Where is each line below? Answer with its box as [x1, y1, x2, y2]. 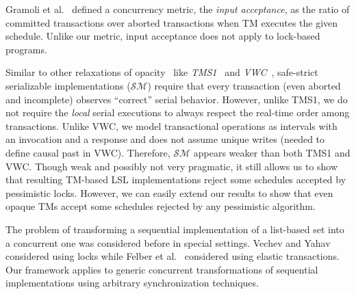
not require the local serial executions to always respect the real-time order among [5, 105, 350, 120]
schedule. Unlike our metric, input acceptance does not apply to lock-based [5, 29, 320, 43]
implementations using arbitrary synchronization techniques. [5, 276, 259, 290]
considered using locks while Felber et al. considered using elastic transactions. [5, 249, 340, 263]
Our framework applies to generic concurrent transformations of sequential [5, 262, 318, 276]
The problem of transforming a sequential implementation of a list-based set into [5, 222, 344, 236]
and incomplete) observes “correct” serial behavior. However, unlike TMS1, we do [5, 92, 348, 106]
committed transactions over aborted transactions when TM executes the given [5, 15, 338, 29]
